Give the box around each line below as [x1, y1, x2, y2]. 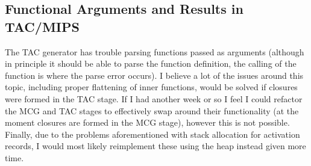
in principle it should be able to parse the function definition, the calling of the [5, 57, 297, 70]
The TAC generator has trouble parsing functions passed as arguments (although [5, 45, 304, 58]
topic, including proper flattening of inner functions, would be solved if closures [5, 81, 298, 93]
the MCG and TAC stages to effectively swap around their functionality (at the [5, 104, 299, 117]
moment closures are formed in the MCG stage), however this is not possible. [5, 116, 290, 129]
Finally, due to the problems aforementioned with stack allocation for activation [5, 128, 300, 140]
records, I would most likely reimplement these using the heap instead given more [5, 140, 306, 152]
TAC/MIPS [5, 17, 80, 35]
